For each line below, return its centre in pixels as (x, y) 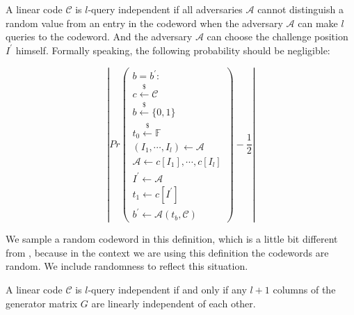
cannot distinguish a (300, 9)
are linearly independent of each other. (174, 303)
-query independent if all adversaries (165, 9)
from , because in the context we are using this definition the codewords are (167, 252)
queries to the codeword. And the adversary (99, 37)
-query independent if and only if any (167, 290)
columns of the (304, 290)
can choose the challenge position (277, 37)
